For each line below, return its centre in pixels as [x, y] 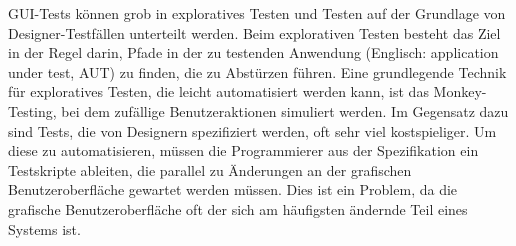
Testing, [32, 110]
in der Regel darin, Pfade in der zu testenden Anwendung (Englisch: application [253, 52]
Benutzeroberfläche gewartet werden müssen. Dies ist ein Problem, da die [233, 189]
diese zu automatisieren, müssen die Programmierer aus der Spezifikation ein [243, 150]
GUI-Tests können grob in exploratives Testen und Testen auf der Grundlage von [257, 13]
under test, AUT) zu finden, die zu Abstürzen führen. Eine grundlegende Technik [257, 71]
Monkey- [460, 91]
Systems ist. [44, 228]
